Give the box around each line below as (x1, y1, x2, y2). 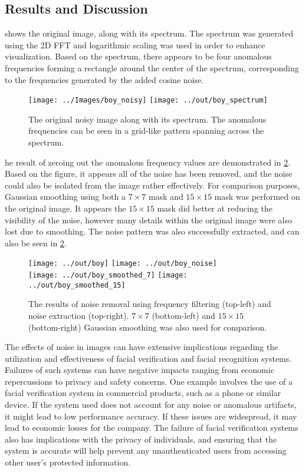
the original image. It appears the (5, 202, 126, 214)
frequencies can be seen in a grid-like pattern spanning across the (28, 124, 264, 137)
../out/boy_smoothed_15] (28, 280, 126, 289)
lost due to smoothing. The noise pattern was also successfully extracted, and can (5, 225, 300, 237)
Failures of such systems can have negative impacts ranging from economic (5, 364, 274, 376)
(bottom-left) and (152, 309, 215, 321)
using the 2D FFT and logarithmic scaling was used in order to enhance (5, 38, 265, 51)
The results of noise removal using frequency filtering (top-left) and (28, 298, 271, 310)
